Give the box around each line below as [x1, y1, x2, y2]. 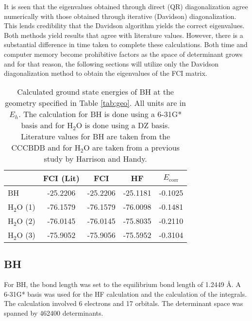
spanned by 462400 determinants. [4, 307, 103, 318]
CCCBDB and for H [11, 141, 81, 153]
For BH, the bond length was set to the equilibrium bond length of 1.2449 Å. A [4, 279, 241, 289]
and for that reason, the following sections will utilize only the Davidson [4, 58, 218, 68]
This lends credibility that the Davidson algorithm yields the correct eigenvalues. [4, 20, 245, 31]
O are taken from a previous [84, 141, 180, 153]
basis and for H [21, 119, 73, 131]
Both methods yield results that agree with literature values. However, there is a [4, 30, 243, 40]
